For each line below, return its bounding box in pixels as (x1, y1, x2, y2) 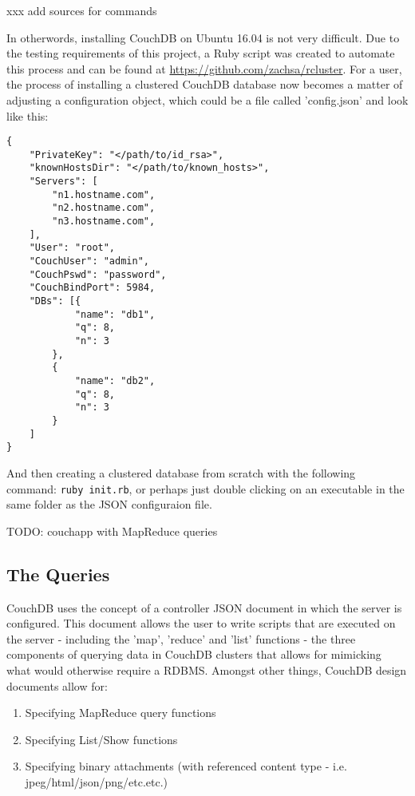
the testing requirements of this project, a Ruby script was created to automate (6, 45, 395, 61)
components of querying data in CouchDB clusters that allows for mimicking (6, 646, 381, 663)
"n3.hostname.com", (52, 216, 156, 228)
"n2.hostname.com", (52, 202, 156, 214)
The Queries (6, 561, 110, 586)
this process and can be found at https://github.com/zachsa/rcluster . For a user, (6, 60, 402, 77)
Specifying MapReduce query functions (25, 704, 216, 721)
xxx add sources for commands (6, 2, 157, 18)
